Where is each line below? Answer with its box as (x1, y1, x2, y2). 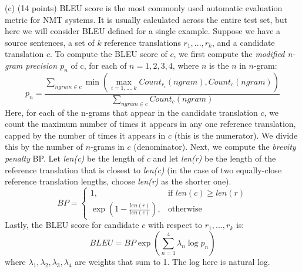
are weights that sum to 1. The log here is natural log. (75, 255, 270, 267)
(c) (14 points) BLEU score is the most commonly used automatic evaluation (5, 2, 283, 14)
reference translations (104, 36, 181, 48)
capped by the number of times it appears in (5, 129, 166, 141)
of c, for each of (71, 59, 127, 71)
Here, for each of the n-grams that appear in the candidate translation (5, 106, 258, 118)
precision (25, 59, 58, 71)
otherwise (167, 205, 202, 214)
